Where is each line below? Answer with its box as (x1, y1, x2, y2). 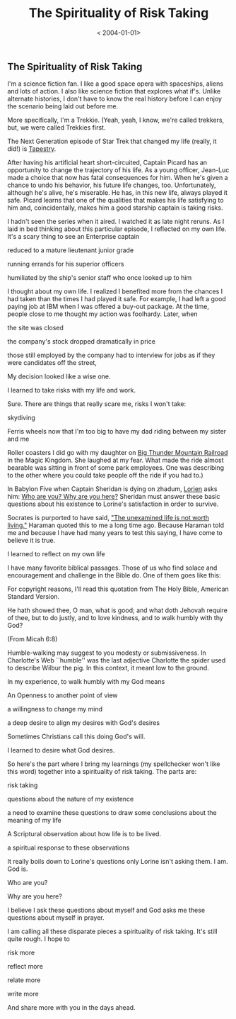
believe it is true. (7, 536, 56, 545)
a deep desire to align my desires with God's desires (7, 719, 160, 727)
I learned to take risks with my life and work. (7, 386, 136, 395)
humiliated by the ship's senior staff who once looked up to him (7, 274, 192, 282)
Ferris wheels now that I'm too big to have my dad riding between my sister (7, 427, 227, 436)
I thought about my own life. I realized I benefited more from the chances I (7, 287, 223, 295)
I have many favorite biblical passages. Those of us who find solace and (7, 563, 218, 572)
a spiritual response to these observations (7, 843, 130, 852)
